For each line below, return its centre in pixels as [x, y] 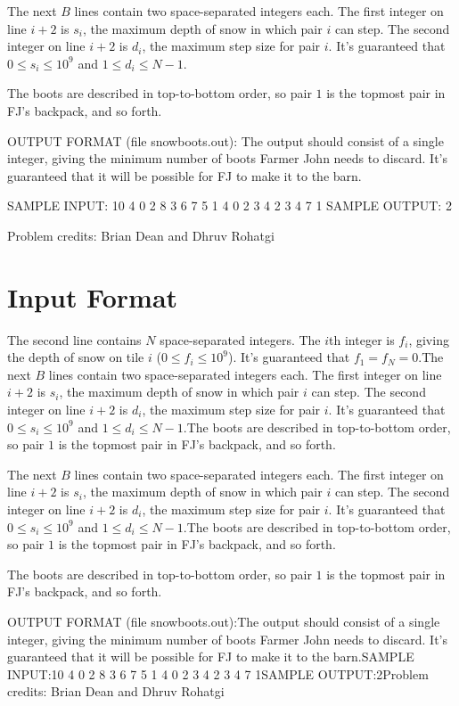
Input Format [93, 296]
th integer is [362, 339]
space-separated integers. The [240, 339]
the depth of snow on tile [76, 357]
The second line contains [74, 339]
